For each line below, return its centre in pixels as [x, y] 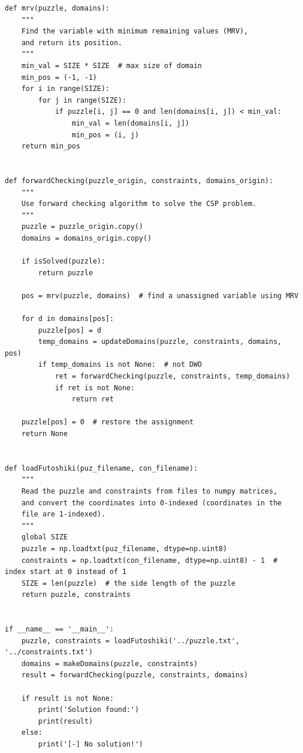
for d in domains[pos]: [68, 319]
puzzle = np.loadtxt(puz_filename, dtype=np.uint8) [124, 548]
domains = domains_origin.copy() [86, 238]
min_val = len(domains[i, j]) [130, 123]
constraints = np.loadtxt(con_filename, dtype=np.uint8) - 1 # [149, 560]
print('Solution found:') [89, 710]
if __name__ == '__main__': [59, 629]
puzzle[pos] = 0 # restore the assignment [108, 422]
